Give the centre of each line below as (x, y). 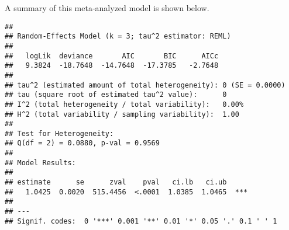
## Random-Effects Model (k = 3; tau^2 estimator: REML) (118, 36)
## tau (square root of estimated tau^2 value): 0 (116, 95)
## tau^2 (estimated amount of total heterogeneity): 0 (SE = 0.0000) (145, 85)
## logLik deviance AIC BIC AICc (112, 56)
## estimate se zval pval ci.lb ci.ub (116, 182)
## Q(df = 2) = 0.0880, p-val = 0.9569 (82, 143)
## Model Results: (40, 163)
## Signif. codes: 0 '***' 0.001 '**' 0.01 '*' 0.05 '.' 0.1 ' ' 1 (141, 221)
